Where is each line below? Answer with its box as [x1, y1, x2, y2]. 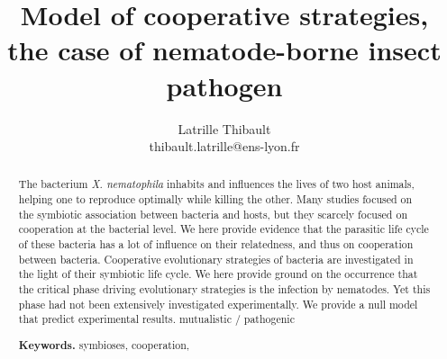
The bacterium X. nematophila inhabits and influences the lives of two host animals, [18, 176, 415, 192]
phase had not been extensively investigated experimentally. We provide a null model [18, 296, 418, 311]
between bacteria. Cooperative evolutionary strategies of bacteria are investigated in [18, 251, 414, 266]
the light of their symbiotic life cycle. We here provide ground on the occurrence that [18, 266, 418, 282]
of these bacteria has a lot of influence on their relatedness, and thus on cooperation [18, 237, 414, 252]
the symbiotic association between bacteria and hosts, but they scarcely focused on [18, 206, 407, 221]
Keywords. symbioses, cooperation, [18, 337, 190, 353]
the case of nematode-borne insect [7, 31, 442, 68]
